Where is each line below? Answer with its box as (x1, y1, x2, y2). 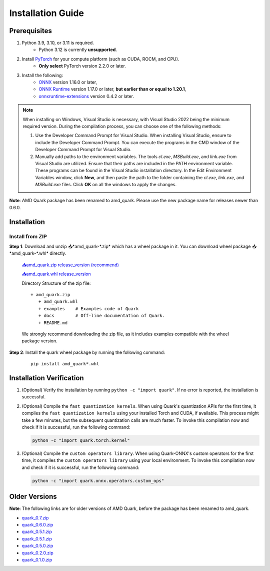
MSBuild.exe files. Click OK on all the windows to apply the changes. (35, 182, 177, 188)
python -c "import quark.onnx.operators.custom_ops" (32, 478, 164, 483)
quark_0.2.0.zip (21, 549, 53, 555)
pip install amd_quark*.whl (30, 361, 99, 367)
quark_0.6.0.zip (21, 521, 53, 527)
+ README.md (38, 320, 68, 325)
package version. (21, 338, 57, 344)
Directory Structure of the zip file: (21, 280, 91, 286)
